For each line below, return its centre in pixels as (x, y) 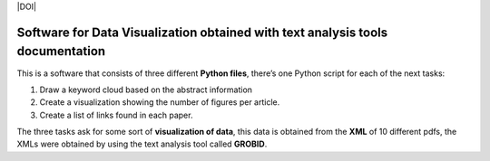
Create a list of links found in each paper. (116, 115)
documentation (61, 51)
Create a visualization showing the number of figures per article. (160, 102)
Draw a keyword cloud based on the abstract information (146, 90)
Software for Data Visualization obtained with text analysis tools (202, 32)
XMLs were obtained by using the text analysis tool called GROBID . (142, 144)
